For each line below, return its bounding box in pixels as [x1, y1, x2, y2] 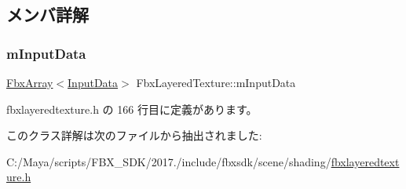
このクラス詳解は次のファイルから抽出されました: [6, 127, 262, 144]
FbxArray [6, 75, 53, 90]
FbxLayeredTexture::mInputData [136, 75, 296, 90]
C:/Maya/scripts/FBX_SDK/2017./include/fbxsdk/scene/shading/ [6, 153, 331, 169]
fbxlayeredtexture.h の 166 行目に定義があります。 [6, 100, 258, 117]
